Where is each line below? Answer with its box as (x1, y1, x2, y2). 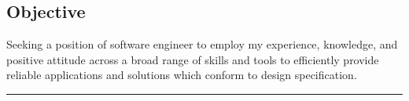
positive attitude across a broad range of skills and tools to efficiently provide (6, 51, 379, 67)
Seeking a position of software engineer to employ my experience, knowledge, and (6, 36, 398, 52)
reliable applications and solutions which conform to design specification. (6, 67, 357, 83)
